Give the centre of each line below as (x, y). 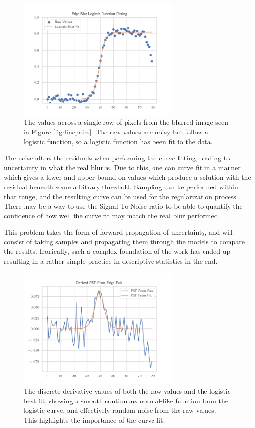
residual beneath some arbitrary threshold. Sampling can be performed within (121, 186)
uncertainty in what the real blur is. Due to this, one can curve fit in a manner (122, 167)
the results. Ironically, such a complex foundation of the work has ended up (117, 251)
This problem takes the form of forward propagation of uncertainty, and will (118, 232)
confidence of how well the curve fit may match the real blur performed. (112, 215)
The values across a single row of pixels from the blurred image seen (126, 122)
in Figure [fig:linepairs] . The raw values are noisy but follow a (116, 131)
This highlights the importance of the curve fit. (94, 419)
